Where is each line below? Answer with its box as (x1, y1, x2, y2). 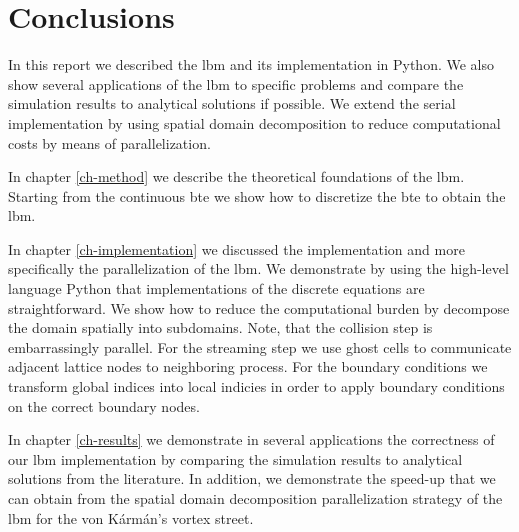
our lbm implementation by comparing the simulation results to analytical (8, 448, 463, 469)
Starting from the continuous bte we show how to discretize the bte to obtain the (8, 185, 506, 206)
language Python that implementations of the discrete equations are (8, 278, 425, 299)
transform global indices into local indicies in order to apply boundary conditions (8, 376, 505, 397)
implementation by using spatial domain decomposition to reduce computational (8, 112, 501, 133)
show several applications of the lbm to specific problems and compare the (8, 73, 464, 94)
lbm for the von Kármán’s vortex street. (8, 507, 254, 528)
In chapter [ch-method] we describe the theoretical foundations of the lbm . (8, 166, 465, 187)
